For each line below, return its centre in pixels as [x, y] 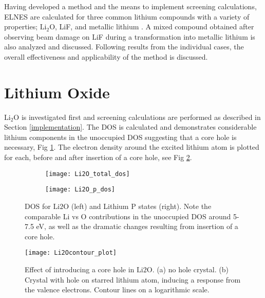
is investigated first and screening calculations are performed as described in [141, 117]
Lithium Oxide [57, 92]
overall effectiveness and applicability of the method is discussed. [106, 56]
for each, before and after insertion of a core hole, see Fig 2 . [98, 157]
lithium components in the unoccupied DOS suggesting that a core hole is [120, 137]
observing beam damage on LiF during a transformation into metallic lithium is [130, 36]
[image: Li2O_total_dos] [88, 174]
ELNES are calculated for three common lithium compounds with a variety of [127, 16]
